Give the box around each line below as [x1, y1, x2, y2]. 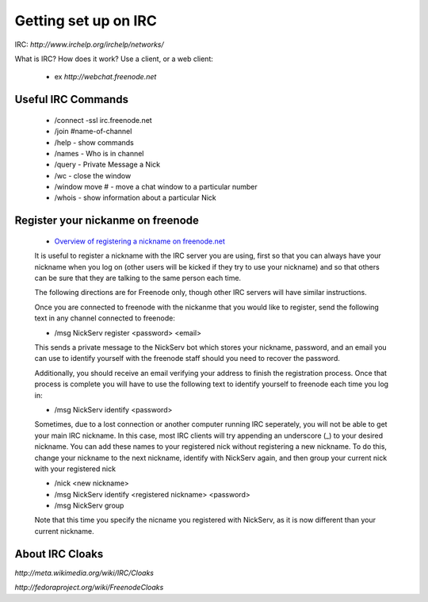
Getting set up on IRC [14, 12, 158, 29]
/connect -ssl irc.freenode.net [54, 115, 152, 125]
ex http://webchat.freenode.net [54, 72, 157, 82]
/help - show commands [54, 137, 134, 147]
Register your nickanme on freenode [14, 214, 200, 228]
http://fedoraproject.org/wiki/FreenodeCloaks [14, 583, 164, 592]
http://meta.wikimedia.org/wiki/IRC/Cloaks [14, 568, 155, 577]
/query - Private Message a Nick [54, 159, 161, 170]
